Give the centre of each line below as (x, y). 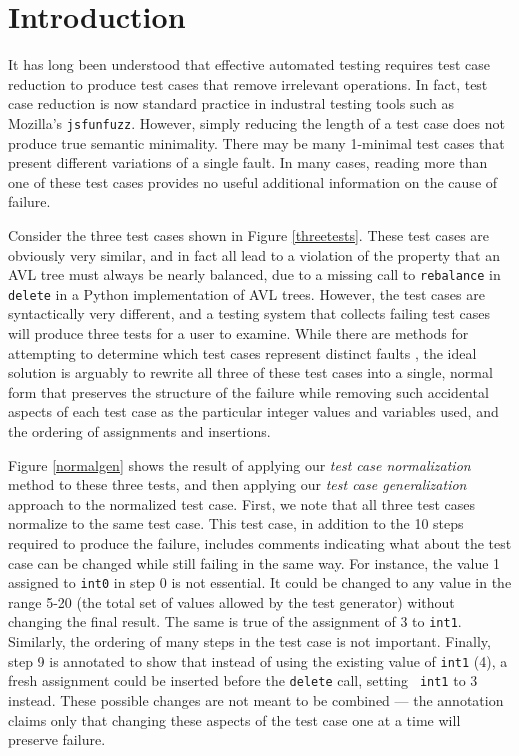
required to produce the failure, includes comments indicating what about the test (260, 542)
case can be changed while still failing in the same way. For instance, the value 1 (254, 562)
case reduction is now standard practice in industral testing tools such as (231, 103)
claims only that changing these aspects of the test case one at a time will (234, 719)
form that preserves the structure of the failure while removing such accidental (248, 391)
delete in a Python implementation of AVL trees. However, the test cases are (246, 293)
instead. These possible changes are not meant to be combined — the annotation (256, 699)
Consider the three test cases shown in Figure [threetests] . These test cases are (249, 234)
